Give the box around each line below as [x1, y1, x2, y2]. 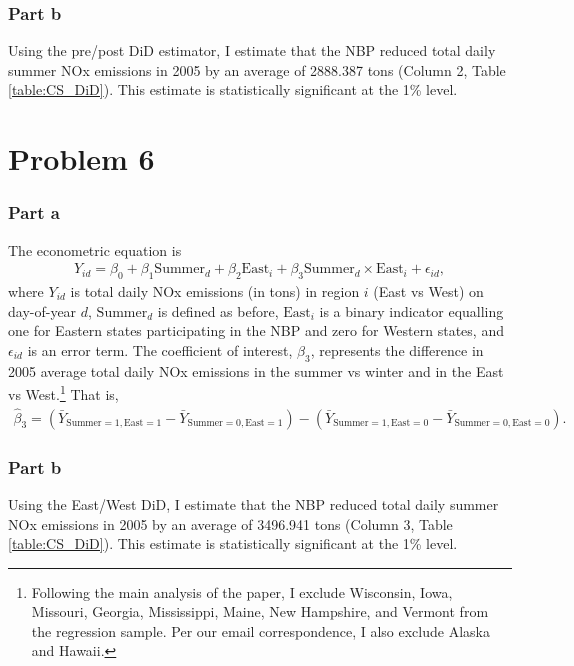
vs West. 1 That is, [8, 381, 119, 404]
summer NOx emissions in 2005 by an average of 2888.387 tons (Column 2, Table [8, 59, 506, 80]
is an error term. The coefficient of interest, [27, 339, 293, 360]
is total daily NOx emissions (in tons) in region [70, 281, 360, 302]
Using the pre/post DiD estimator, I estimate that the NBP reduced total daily [8, 40, 496, 61]
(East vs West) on [373, 281, 484, 302]
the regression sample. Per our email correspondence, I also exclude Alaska [31, 620, 490, 641]
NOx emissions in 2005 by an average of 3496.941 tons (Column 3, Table [8, 513, 453, 534]
